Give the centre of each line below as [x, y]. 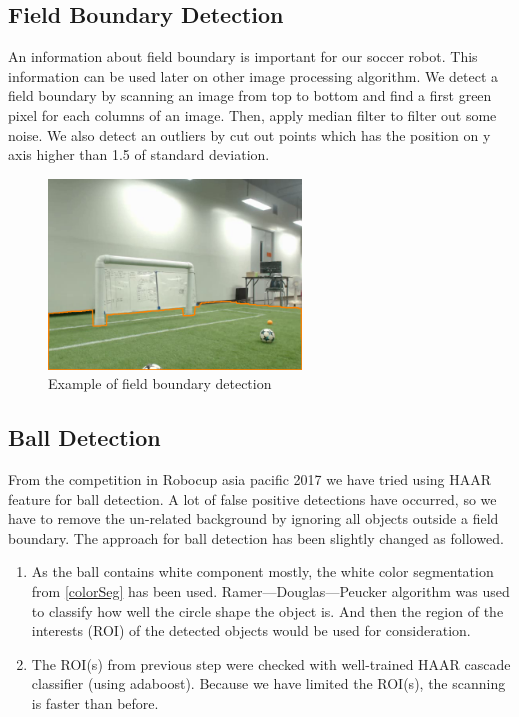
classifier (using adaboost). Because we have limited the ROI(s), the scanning [268, 683]
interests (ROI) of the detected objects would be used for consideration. [251, 630]
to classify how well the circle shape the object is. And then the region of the [267, 610]
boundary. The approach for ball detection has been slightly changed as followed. [256, 537]
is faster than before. [95, 702]
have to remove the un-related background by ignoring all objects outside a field [253, 518]
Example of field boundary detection [160, 383]
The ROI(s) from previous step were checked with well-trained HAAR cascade [271, 663]
